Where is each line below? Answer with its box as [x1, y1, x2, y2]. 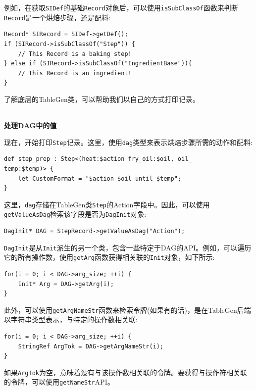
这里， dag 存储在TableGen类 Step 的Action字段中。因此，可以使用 [4, 199, 210, 209]
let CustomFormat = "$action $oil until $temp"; [18, 175, 181, 182]
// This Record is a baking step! [18, 50, 132, 57]
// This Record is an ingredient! [18, 69, 132, 77]
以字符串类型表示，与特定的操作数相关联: [4, 314, 138, 325]
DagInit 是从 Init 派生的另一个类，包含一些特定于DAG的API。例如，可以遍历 [4, 242, 252, 252]
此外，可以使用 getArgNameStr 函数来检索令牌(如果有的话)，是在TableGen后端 [4, 304, 251, 315]
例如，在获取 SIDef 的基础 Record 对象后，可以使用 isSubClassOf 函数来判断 [4, 2, 238, 12]
